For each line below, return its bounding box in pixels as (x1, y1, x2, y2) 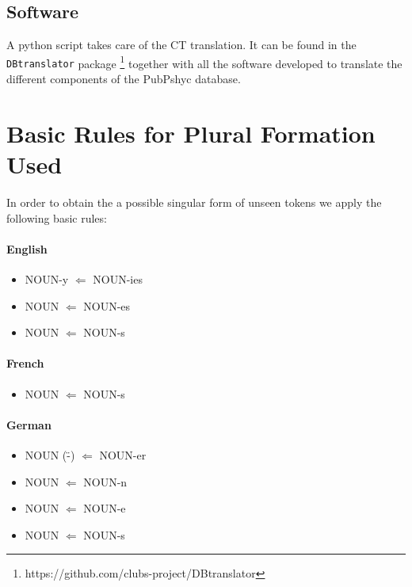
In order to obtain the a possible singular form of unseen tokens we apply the (6, 194, 382, 211)
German (6, 416, 51, 433)
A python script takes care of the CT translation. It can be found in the (6, 36, 357, 53)
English (6, 240, 48, 257)
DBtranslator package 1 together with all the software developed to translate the (6, 52, 402, 71)
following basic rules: (6, 209, 107, 226)
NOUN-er (99, 446, 147, 463)
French (6, 355, 44, 372)
